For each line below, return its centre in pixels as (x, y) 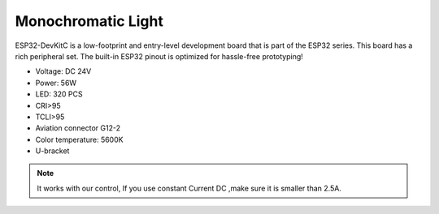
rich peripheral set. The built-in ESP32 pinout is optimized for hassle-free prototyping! (159, 56)
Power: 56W (56, 83)
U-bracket (52, 151)
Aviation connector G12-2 (78, 128)
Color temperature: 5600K (79, 139)
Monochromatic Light (89, 21)
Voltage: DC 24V (63, 71)
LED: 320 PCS (59, 94)
